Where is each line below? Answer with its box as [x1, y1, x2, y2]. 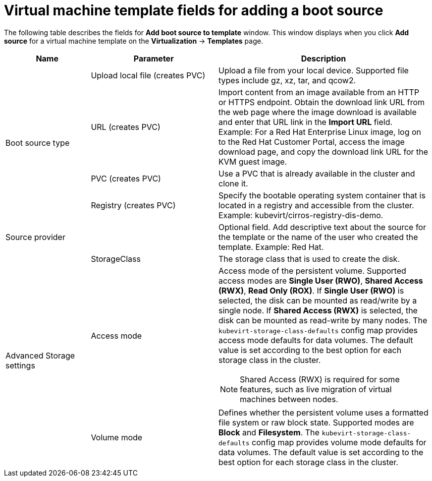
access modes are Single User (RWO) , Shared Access [218, 275, 423, 286]
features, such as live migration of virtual [240, 384, 392, 394]
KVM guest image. [218, 156, 287, 167]
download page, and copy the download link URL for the [218, 146, 429, 157]
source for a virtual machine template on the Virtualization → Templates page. [4, 36, 263, 45]
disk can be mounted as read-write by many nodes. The [218, 315, 428, 325]
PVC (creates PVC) [91, 173, 161, 183]
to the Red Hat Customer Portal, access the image [218, 136, 405, 147]
